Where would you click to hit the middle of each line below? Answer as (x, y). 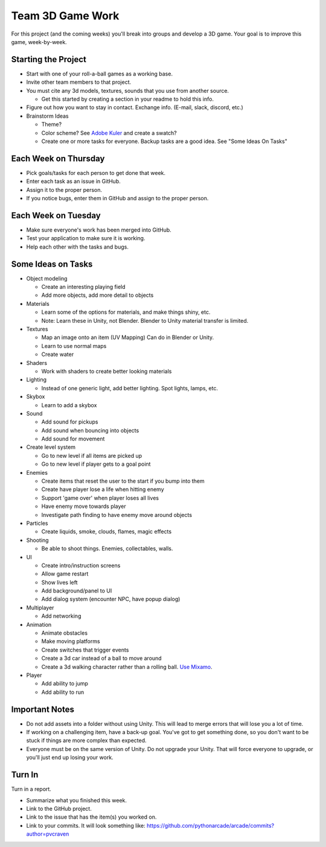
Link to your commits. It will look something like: (86, 825)
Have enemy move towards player (84, 506)
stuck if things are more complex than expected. (87, 741)
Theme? (52, 124)
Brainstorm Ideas (47, 116)
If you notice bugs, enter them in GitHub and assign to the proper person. (117, 198)
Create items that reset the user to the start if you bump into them (123, 481)
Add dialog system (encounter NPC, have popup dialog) (111, 599)
